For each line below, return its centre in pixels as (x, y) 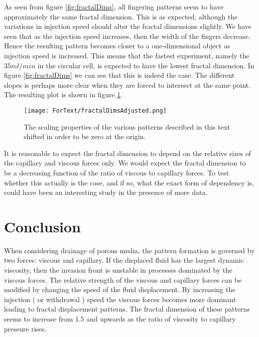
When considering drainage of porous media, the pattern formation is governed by (129, 250)
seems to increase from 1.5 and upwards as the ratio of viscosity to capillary (120, 319)
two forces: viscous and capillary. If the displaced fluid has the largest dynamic (124, 260)
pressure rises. (25, 328)
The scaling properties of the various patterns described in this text (127, 126)
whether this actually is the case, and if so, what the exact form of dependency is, (129, 182)
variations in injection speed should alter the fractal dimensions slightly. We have (128, 26)
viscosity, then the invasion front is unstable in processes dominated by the (118, 270)
